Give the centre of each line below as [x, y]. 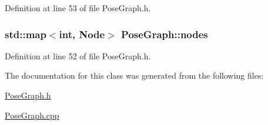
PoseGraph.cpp [32, 115]
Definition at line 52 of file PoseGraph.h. [78, 55]
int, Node [82, 34]
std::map [26, 34]
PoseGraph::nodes [165, 34]
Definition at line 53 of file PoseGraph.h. [78, 8]
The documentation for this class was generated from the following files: [134, 75]
